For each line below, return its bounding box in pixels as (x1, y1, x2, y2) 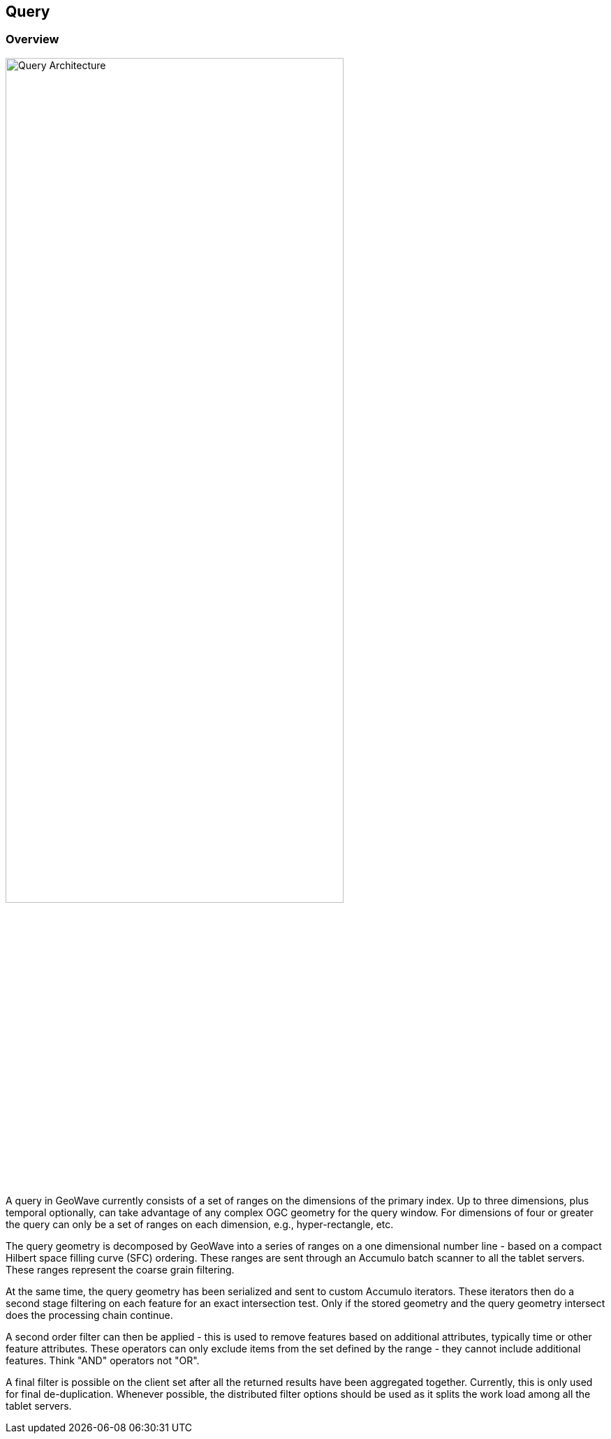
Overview (6, 32, 59, 47)
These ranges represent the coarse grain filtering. (6, 1263, 235, 1276)
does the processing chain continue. (6, 1308, 173, 1321)
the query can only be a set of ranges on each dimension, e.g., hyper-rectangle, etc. (6, 1218, 394, 1230)
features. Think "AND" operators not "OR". (6, 1354, 200, 1366)
